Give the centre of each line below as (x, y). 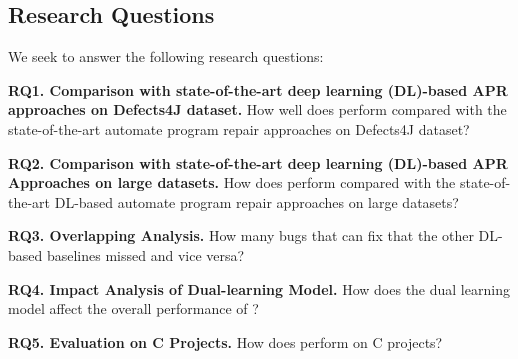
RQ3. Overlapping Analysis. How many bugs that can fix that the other (241, 235)
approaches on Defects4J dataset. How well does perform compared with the (257, 109)
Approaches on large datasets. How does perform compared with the (232, 182)
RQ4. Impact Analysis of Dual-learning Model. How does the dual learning (259, 288)
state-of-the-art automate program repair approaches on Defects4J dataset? (239, 128)
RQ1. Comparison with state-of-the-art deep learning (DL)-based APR (258, 89)
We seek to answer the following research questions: (166, 56)
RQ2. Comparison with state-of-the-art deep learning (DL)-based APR (258, 162)
